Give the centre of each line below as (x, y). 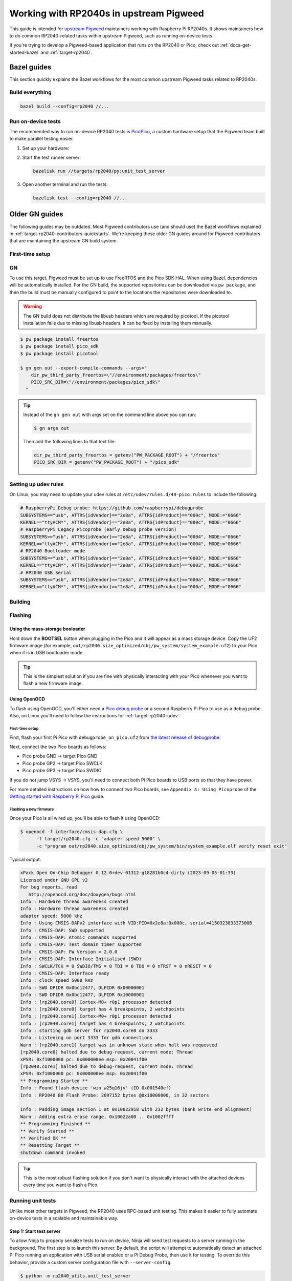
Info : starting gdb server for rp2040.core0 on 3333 (89, 1031)
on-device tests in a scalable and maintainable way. (64, 1218)
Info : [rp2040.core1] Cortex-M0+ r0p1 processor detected (96, 1016)
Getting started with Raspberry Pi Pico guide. (57, 796)
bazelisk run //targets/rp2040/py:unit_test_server (99, 171)
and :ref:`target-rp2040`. (67, 52)
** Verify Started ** (47, 1131)
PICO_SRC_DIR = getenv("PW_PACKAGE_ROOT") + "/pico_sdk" (107, 462)
